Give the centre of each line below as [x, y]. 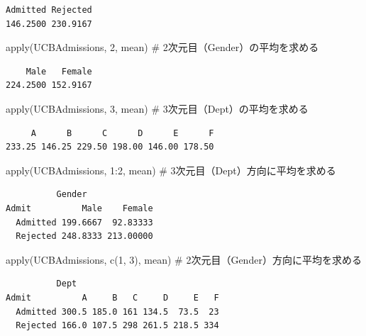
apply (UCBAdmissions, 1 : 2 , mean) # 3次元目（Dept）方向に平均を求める [171, 170]
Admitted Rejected [49, 10]
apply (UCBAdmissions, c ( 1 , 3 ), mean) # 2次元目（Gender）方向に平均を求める [184, 259]
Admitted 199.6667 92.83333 [84, 222]
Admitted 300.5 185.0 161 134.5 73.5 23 [117, 312]
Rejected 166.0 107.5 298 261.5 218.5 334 [117, 326]
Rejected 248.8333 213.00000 [84, 236]
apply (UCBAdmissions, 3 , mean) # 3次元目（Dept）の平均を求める [157, 108]
